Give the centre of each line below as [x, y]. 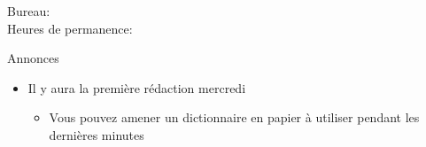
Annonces [33, 58]
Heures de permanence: [70, 28]
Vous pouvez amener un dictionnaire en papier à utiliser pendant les [234, 117]
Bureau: [29, 11]
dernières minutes [97, 134]
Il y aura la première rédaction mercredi [137, 87]
